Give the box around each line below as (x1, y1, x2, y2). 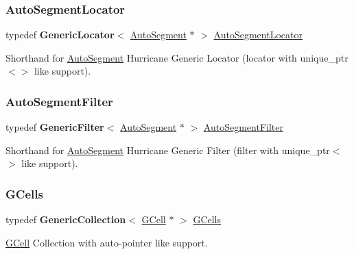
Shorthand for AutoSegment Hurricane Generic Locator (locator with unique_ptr (5, 50, 349, 64)
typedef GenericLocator (5, 27, 115, 42)
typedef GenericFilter (5, 120, 104, 134)
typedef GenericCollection (5, 212, 126, 227)
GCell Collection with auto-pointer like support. (5, 235, 208, 249)
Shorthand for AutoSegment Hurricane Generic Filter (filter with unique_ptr (5, 142, 330, 157)
